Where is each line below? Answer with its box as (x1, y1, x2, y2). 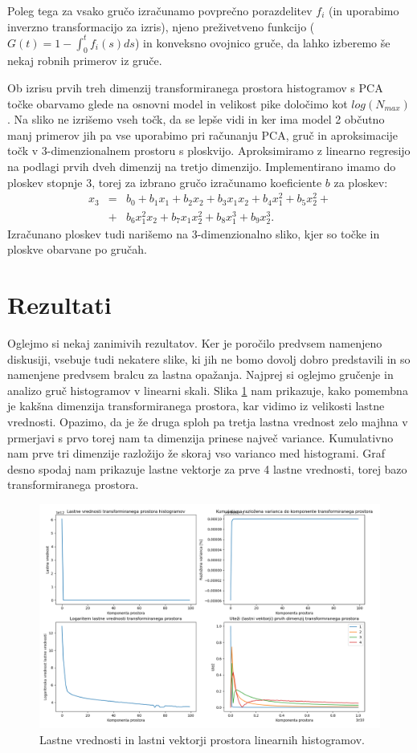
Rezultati (7, 288, 112, 321)
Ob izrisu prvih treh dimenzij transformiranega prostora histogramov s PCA (7, 79, 383, 96)
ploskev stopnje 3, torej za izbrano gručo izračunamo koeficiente (7, 173, 322, 190)
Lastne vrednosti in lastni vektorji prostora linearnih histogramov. (39, 731, 365, 747)
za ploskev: (333, 173, 388, 190)
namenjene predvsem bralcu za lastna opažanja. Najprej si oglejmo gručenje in (7, 366, 394, 383)
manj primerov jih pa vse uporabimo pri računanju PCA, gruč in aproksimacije (7, 126, 399, 143)
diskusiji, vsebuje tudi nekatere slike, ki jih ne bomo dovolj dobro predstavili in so (7, 350, 411, 367)
